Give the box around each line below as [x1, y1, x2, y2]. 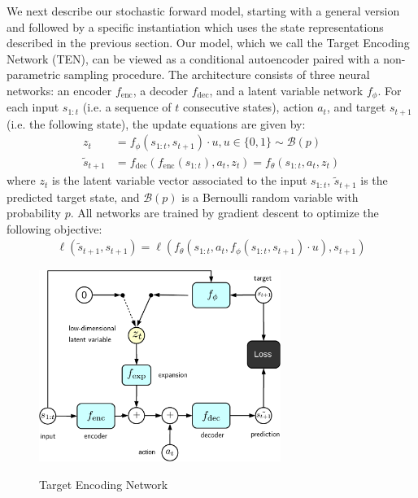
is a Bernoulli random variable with [181, 188, 359, 205]
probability [7, 204, 61, 221]
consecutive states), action [183, 98, 314, 116]
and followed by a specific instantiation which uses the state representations [7, 18, 384, 35]
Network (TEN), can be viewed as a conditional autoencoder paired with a [7, 50, 380, 67]
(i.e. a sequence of [82, 98, 172, 116]
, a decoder [133, 81, 189, 98]
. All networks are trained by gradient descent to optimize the [70, 204, 379, 221]
